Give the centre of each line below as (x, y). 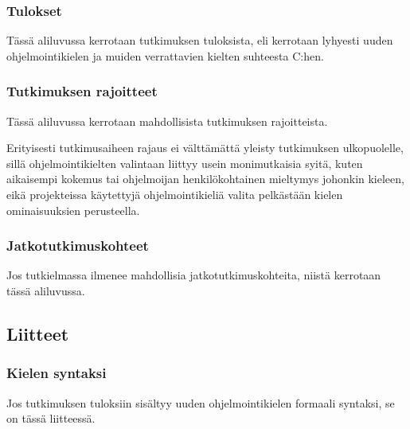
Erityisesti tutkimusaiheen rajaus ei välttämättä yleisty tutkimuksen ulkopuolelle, (205, 148)
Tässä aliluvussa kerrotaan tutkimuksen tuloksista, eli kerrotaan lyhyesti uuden (200, 40)
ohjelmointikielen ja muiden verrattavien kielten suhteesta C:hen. (165, 55)
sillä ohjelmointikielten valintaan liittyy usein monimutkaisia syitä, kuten (185, 163)
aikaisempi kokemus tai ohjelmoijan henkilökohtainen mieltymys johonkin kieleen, (205, 179)
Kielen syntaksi (57, 373)
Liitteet (38, 333)
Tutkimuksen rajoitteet (82, 91)
